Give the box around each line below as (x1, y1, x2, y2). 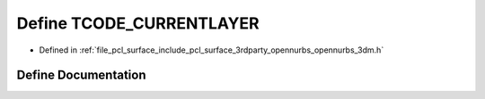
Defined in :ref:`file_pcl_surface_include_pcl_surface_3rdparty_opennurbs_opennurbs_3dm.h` (39, 45, 384, 55)
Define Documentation (16, 68, 146, 83)
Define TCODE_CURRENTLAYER (16, 13, 260, 33)
